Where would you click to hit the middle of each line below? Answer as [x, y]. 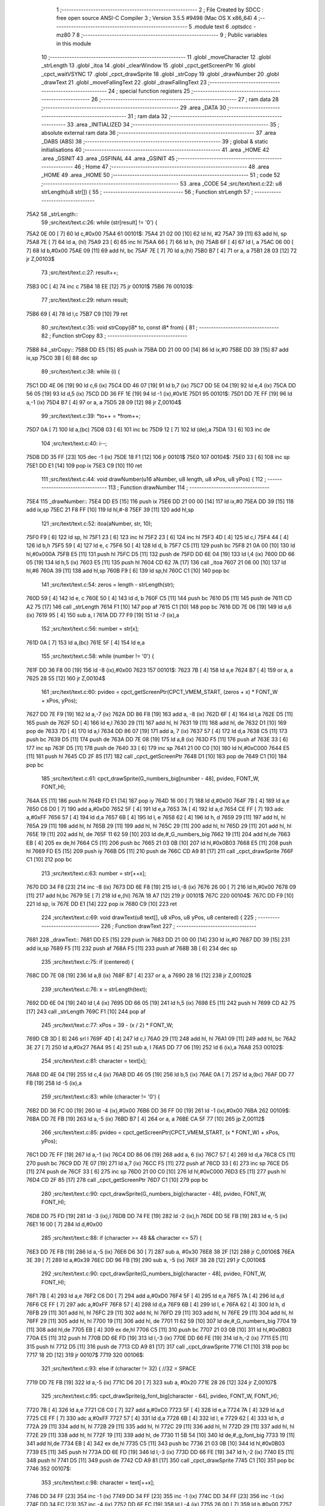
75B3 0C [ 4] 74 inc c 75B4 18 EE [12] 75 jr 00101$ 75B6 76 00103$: [110, 286]
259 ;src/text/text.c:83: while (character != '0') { [101, 1097]
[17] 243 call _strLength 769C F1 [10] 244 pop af [86, 1011]
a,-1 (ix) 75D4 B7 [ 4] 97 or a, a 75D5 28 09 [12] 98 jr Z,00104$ [104, 402]
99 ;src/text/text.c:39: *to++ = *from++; [91, 416]
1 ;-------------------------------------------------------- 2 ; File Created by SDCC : [160, 10]
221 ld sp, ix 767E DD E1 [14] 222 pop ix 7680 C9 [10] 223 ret [102, 904]
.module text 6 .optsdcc [222, 27]
